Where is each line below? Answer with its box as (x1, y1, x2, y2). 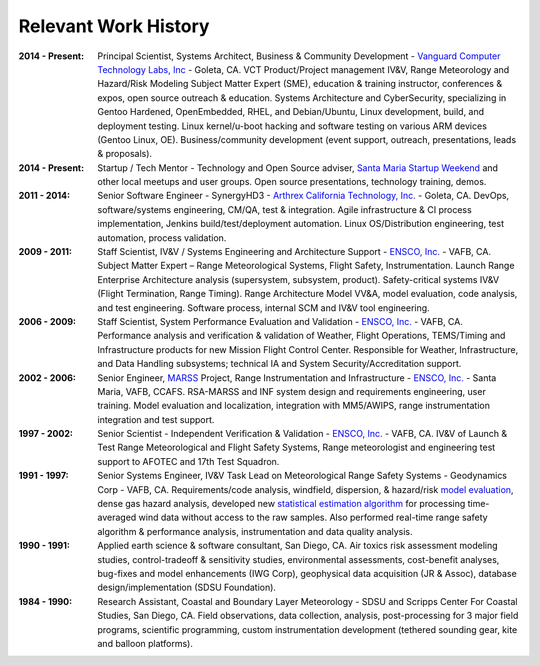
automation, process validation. (97, 231, 227, 244)
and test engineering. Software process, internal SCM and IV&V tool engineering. (97, 301, 430, 314)
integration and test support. (97, 413, 215, 425)
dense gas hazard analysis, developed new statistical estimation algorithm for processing (97, 498, 466, 510)
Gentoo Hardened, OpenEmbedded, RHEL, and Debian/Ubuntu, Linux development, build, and (97, 106, 485, 118)
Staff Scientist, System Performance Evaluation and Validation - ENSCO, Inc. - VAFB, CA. (97, 315, 464, 327)
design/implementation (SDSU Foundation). (97, 581, 277, 594)
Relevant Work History (18, 15, 210, 37)
